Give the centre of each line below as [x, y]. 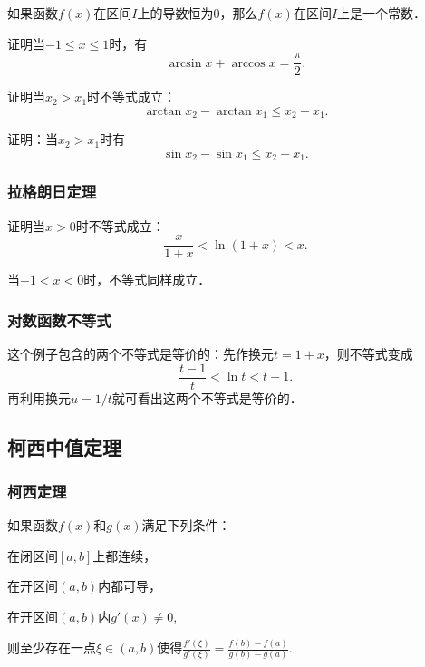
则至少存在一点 [52, 648]
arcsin [185, 63]
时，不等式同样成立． [147, 280]
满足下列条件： [186, 525]
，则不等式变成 [368, 354]
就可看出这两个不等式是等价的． [207, 397]
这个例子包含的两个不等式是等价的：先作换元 [140, 354]
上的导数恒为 [175, 13]
